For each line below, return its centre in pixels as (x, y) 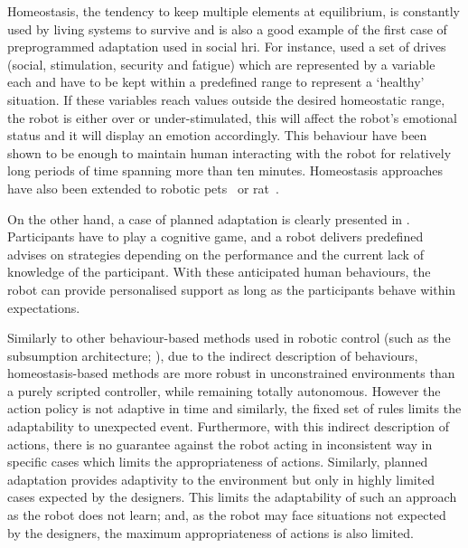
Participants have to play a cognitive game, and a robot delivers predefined (215, 236)
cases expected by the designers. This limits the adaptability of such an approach (232, 497)
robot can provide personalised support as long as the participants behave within (232, 289)
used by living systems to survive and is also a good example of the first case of (227, 28)
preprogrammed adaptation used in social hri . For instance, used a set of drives (227, 47)
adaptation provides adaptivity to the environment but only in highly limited (221, 479)
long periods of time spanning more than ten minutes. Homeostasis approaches (225, 170)
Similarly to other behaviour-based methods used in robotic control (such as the (229, 338)
